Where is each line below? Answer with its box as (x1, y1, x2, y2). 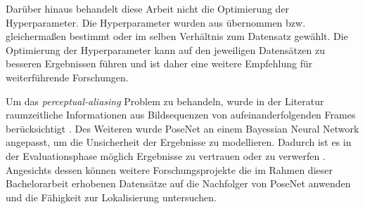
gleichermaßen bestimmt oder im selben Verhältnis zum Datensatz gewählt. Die (6, 29, 348, 43)
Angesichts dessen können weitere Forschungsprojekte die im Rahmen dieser (6, 162, 333, 177)
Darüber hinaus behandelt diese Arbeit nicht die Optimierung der (6, 1, 290, 15)
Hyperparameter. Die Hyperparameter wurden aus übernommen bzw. (6, 15, 306, 29)
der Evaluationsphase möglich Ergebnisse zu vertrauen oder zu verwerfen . (6, 148, 326, 163)
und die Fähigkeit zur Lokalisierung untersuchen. (6, 189, 217, 204)
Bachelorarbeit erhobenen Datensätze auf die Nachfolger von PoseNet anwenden (6, 176, 351, 191)
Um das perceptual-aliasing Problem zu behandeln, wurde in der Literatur (6, 93, 324, 108)
